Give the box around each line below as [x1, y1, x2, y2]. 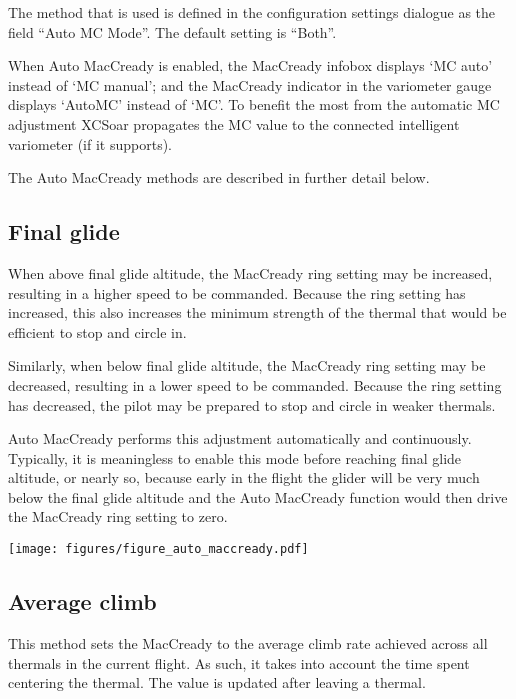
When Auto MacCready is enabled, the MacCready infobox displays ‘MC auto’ [8, 55, 493, 76]
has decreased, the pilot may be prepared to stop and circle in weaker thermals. [8, 394, 496, 415]
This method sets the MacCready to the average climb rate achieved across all [8, 632, 488, 653]
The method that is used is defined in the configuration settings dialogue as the [8, 2, 496, 22]
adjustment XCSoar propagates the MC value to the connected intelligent [8, 113, 460, 134]
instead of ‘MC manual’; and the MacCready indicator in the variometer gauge [8, 74, 492, 95]
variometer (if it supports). [8, 133, 173, 154]
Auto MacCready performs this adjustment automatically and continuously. [8, 428, 472, 449]
